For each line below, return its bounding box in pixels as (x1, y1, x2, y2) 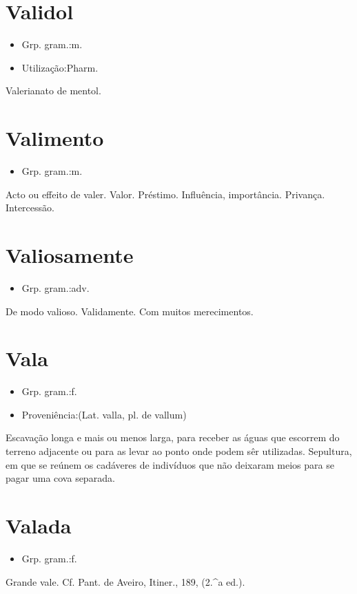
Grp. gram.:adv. (21, 280, 90, 295)
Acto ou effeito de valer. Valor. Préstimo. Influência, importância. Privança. (6, 187, 325, 201)
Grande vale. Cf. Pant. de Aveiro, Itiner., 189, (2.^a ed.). (6, 574, 245, 588)
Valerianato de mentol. (6, 83, 101, 98)
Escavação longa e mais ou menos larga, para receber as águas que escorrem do (6, 430, 340, 445)
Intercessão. (6, 200, 54, 215)
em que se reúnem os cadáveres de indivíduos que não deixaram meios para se (6, 457, 334, 471)
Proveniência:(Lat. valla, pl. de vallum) (21, 407, 187, 421)
